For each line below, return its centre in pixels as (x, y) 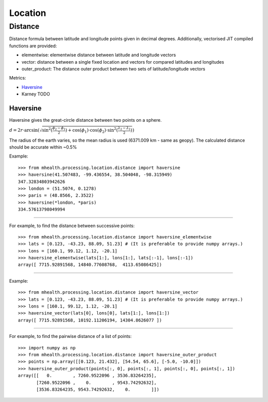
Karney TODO (36, 94)
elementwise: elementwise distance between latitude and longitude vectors (99, 55)
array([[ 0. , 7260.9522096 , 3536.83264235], (87, 376)
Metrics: (18, 78)
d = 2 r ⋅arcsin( (24, 130)
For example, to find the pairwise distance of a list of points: (70, 336)
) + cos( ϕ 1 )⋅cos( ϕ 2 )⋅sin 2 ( (92, 130)
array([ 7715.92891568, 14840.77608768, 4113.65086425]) (90, 265)
